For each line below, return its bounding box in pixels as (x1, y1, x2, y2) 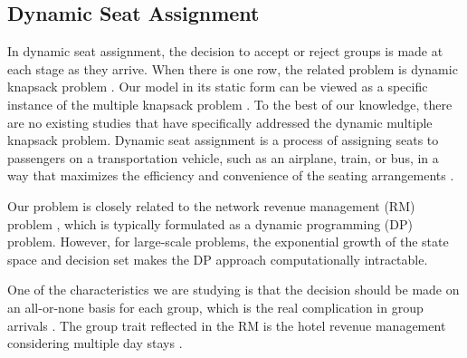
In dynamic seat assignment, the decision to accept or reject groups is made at (7, 42, 443, 61)
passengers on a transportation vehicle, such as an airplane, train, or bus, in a (7, 148, 439, 167)
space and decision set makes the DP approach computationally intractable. (7, 249, 428, 268)
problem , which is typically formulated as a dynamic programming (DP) (7, 214, 413, 233)
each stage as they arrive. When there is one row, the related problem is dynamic (7, 59, 458, 78)
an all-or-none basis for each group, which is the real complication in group (7, 297, 424, 316)
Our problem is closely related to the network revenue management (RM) (7, 196, 415, 215)
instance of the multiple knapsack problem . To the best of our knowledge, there (7, 94, 453, 113)
